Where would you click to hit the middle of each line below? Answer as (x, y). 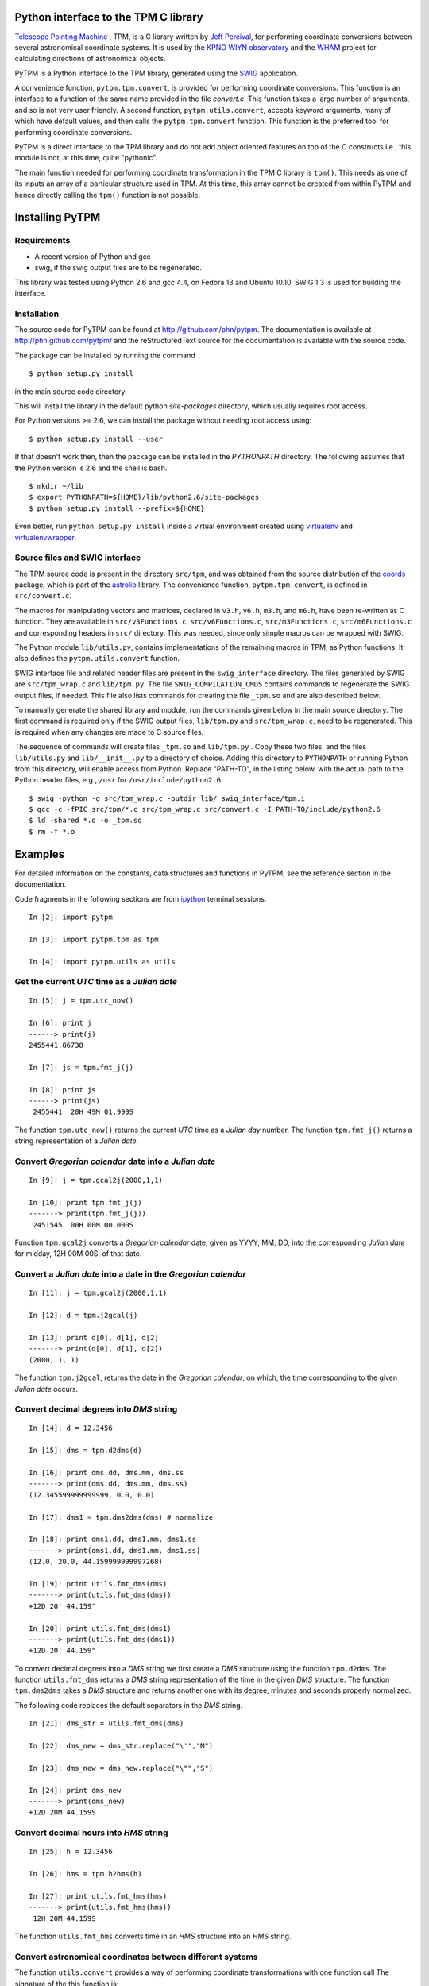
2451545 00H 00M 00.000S (83, 1225)
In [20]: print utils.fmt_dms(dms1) (100, 1628)
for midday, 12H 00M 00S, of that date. (78, 1254)
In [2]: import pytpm (71, 917)
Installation (37, 314)
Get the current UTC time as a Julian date (96, 982)
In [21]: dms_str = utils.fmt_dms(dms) (106, 1723)
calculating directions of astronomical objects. (90, 59)
